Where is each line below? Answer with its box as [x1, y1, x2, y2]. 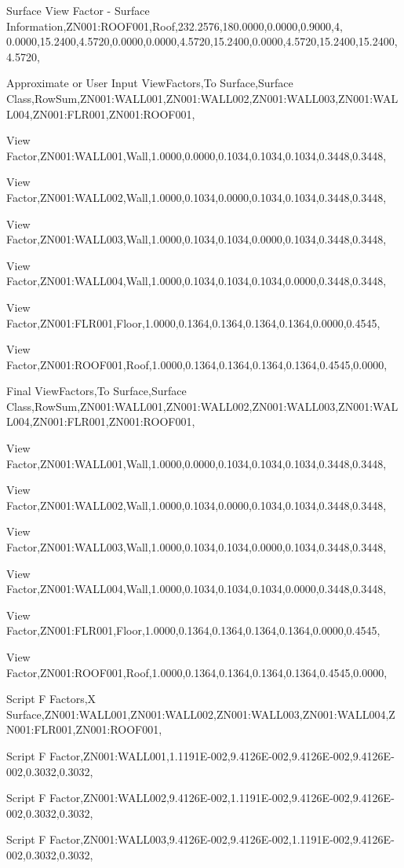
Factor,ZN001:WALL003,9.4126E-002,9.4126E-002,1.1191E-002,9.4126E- [49, 831, 395, 848]
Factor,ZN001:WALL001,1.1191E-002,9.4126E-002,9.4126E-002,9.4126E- [49, 747, 395, 764]
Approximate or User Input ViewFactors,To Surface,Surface [6, 75, 293, 91]
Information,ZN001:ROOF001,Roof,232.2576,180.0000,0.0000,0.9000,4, [6, 17, 343, 34]
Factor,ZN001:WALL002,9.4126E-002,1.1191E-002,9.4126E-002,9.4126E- [49, 789, 395, 806]
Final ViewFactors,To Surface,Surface [6, 383, 187, 399]
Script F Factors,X [6, 690, 96, 707]
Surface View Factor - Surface [6, 2, 150, 18]
